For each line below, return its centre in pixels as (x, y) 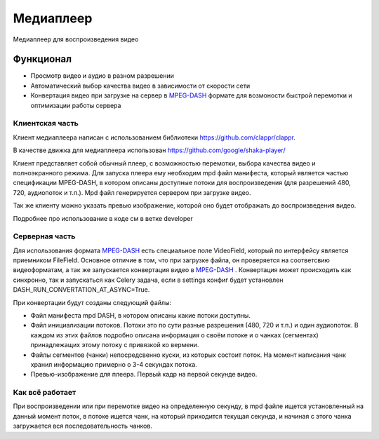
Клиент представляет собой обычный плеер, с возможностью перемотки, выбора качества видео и (164, 163)
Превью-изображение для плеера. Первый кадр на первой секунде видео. (144, 374)
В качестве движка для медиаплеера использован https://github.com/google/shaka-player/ (149, 150)
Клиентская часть (46, 123)
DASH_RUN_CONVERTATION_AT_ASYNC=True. (81, 290)
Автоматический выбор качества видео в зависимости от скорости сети (140, 86)
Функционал (42, 59)
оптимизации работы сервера (76, 105)
